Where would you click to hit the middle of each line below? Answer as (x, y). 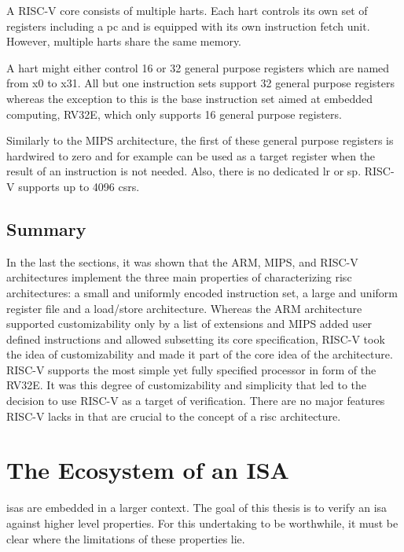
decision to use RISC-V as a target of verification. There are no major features (196, 401)
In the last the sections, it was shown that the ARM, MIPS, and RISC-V (182, 261)
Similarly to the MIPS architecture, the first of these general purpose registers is (200, 140)
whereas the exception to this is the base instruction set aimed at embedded (189, 98)
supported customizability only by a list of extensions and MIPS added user (189, 324)
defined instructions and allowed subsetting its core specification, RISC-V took (196, 339)
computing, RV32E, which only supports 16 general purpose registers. (174, 114)
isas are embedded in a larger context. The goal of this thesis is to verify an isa (197, 508)
